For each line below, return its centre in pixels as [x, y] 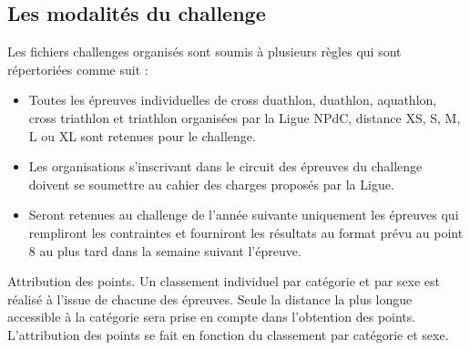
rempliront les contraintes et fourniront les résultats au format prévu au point [246, 232]
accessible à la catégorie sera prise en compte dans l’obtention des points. [212, 317]
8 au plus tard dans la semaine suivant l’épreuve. [165, 250]
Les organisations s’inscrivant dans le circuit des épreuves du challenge [225, 166]
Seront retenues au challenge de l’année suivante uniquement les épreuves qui [244, 215]
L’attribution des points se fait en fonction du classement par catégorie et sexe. [228, 334]
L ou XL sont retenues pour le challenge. [142, 135]
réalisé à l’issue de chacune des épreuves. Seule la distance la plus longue [210, 299]
